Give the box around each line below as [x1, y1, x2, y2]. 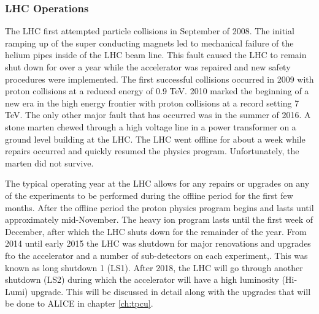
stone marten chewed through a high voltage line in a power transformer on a [5, 120, 296, 133]
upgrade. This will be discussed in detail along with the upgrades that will [31, 285, 311, 297]
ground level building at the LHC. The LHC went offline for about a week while [5, 132, 306, 145]
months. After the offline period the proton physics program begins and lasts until [5, 201, 314, 214]
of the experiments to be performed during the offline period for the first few [5, 189, 293, 201]
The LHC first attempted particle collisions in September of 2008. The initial [5, 24, 294, 37]
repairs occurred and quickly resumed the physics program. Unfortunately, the [5, 144, 299, 157]
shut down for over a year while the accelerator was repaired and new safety [5, 61, 291, 73]
